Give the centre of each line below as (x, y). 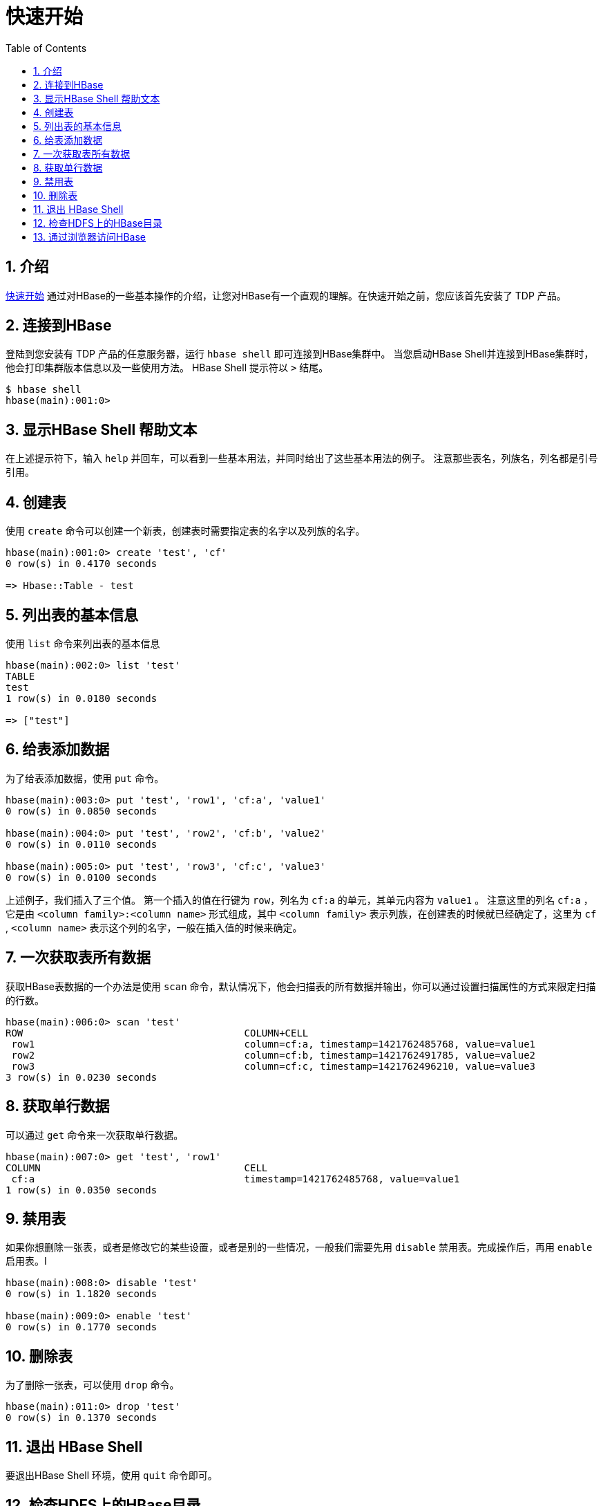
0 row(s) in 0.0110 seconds (82, 844)
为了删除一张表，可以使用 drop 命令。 (93, 1385)
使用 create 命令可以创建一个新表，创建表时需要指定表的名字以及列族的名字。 (185, 531)
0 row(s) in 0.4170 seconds (82, 564)
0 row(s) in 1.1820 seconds (82, 1294)
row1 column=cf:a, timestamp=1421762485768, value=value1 (274, 1044)
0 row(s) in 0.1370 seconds (82, 1418)
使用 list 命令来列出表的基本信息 (83, 643)
